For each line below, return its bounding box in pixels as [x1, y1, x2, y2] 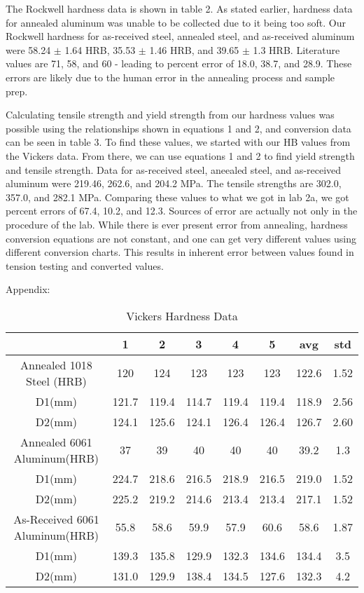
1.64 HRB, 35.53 [64, 42, 136, 57]
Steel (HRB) [26, 372, 87, 389]
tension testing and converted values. [6, 258, 164, 273]
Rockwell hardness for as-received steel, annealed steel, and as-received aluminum [6, 29, 355, 43]
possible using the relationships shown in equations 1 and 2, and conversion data [6, 121, 351, 135]
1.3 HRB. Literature [253, 42, 340, 57]
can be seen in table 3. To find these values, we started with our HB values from [6, 135, 351, 149]
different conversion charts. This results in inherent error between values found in [6, 245, 354, 259]
